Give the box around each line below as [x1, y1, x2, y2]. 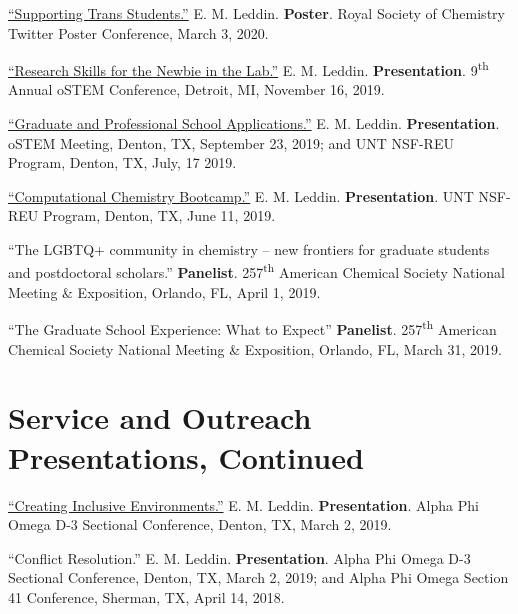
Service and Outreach [8, 397, 312, 438]
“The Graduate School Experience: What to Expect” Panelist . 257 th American [8, 316, 497, 340]
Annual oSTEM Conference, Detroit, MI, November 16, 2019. [8, 79, 385, 100]
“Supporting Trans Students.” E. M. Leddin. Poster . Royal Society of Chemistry [8, 3, 505, 23]
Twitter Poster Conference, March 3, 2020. [8, 22, 269, 43]
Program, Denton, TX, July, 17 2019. [8, 152, 237, 173]
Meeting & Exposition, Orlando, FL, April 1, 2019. [8, 281, 321, 302]
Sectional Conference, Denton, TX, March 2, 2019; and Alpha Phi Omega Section [8, 567, 509, 588]
